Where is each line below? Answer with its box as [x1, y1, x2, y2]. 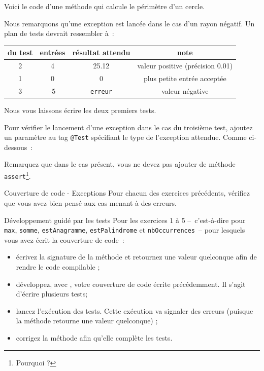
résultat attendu [72, 47, 130, 58]
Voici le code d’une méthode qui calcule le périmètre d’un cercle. [4, 1, 205, 11]
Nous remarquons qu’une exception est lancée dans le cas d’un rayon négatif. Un [4, 18, 255, 28]
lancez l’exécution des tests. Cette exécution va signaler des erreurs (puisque [16, 305, 253, 316]
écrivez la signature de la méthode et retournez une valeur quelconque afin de [16, 251, 257, 262]
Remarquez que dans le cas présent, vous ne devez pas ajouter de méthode [4, 159, 236, 169]
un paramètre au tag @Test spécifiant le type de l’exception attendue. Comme [4, 132, 247, 142]
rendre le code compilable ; [16, 261, 100, 272]
